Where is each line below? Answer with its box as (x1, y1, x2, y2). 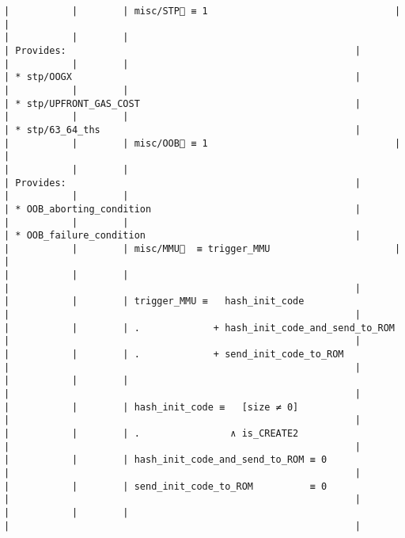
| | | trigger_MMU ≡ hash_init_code (4, 296, 305, 307)
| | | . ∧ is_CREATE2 (4, 428, 299, 439)
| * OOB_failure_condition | (4, 230, 361, 242)
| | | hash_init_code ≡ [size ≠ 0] (4, 401, 299, 413)
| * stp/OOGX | (4, 71, 361, 83)
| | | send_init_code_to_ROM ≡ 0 (4, 480, 327, 492)
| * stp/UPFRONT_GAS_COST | (4, 97, 361, 109)
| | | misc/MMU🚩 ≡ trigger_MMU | (4, 242, 401, 254)
